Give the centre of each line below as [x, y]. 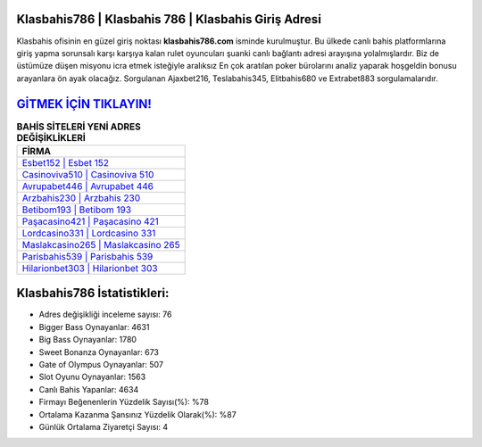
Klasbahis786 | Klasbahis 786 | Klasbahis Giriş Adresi [169, 19]
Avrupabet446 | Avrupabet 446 [87, 186]
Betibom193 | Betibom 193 [77, 210]
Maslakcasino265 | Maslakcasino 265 [101, 244]
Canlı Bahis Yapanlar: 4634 [89, 389]
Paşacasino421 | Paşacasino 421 [91, 221]
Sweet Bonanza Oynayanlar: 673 [99, 352]
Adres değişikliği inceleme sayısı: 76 [105, 315]
